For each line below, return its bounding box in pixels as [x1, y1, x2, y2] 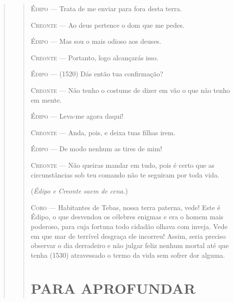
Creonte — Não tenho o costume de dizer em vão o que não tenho [31, 85, 230, 95]
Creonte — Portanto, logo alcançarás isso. [31, 52, 159, 62]
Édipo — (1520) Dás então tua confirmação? [31, 69, 164, 79]
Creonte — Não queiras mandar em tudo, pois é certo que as [31, 160, 215, 170]
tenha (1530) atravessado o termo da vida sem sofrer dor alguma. [31, 249, 225, 260]
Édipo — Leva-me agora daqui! [31, 111, 123, 121]
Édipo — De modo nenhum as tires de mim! [31, 143, 162, 154]
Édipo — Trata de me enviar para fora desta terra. [31, 3, 182, 13]
